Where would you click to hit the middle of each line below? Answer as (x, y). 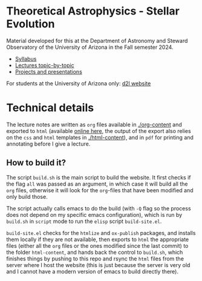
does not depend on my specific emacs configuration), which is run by (94, 215)
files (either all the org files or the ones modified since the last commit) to (97, 245)
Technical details (50, 108)
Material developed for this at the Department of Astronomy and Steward (97, 40)
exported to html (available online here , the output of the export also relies (99, 131)
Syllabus (26, 59)
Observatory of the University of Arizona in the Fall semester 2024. (90, 47)
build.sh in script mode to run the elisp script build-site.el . (84, 221)
